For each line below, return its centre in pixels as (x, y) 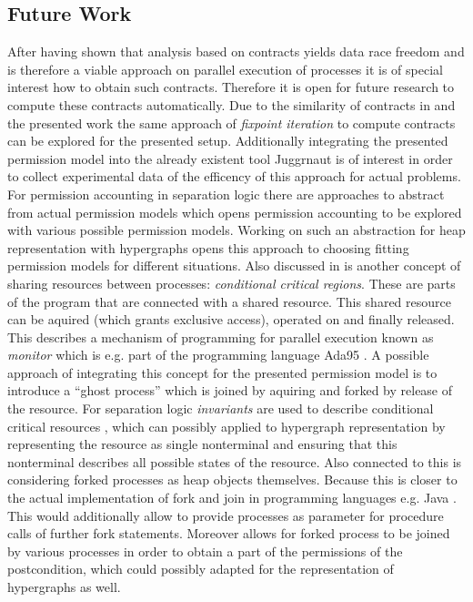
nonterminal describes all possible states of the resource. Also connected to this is (235, 461)
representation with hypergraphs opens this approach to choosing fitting (208, 247)
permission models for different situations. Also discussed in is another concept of (234, 265)
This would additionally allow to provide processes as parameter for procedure (226, 515)
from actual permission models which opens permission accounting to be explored (235, 212)
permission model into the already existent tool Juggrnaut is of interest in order (230, 158)
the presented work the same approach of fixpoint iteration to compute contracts (231, 122)
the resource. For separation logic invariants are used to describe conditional (221, 408)
